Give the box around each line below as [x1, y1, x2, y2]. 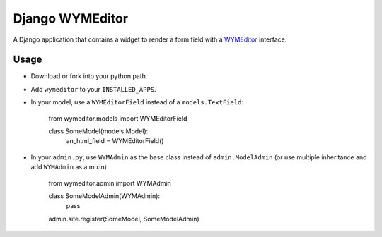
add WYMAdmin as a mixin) [30, 163, 108, 171]
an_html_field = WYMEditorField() [66, 137, 164, 145]
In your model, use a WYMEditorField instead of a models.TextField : [30, 98, 244, 107]
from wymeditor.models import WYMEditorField [48, 114, 187, 123]
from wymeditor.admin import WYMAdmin [48, 178, 171, 187]
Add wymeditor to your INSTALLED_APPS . [30, 85, 156, 93]
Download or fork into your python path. [30, 72, 148, 80]
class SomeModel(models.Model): [48, 127, 149, 135]
